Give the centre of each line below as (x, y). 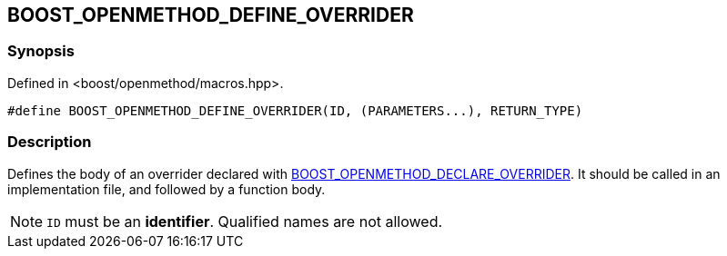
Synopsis (41, 51)
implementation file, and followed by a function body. (167, 189)
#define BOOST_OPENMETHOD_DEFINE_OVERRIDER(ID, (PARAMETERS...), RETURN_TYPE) (295, 110)
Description (50, 142)
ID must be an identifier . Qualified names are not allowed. (245, 221)
